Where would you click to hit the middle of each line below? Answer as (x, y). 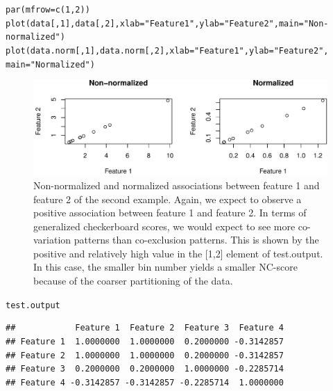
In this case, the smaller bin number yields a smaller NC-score (165, 267)
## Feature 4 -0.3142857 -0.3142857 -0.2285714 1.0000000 (145, 382)
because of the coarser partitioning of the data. (133, 281)
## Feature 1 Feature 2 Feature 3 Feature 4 (145, 328)
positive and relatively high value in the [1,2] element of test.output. (178, 253)
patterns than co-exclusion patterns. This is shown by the (196, 240)
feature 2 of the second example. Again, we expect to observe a (168, 199)
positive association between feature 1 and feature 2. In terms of (170, 213)
